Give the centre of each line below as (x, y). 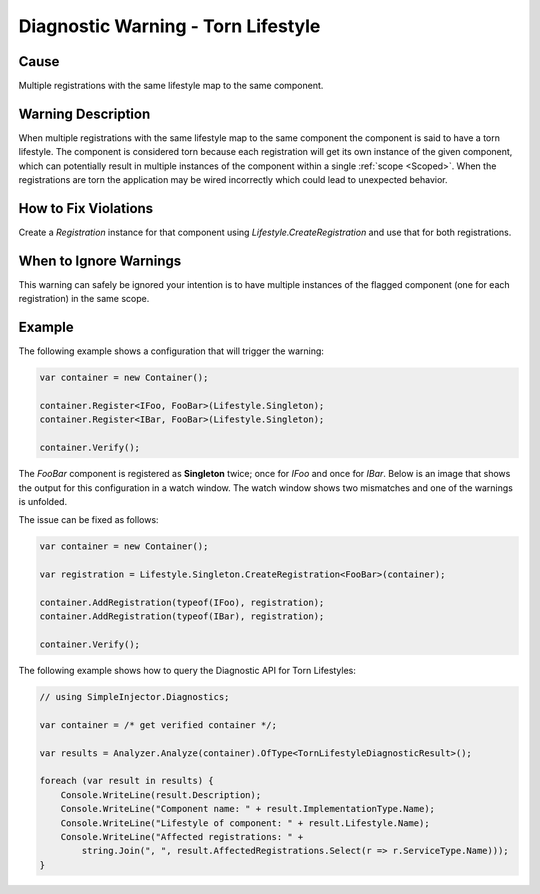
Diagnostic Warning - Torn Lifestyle (169, 26)
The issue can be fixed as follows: (88, 520)
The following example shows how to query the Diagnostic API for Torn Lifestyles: (187, 671)
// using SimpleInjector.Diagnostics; (134, 697)
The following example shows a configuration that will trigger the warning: (171, 351)
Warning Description (84, 113)
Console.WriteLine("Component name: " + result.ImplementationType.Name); (247, 809)
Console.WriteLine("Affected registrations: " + (182, 836)
